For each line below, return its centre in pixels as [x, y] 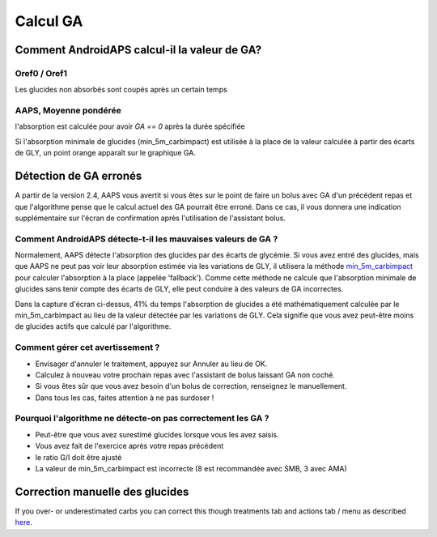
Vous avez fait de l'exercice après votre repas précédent [129, 446]
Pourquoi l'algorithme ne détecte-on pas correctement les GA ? [142, 419]
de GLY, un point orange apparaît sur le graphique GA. [105, 153]
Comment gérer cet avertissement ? [87, 347]
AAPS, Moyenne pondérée [68, 111]
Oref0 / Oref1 [41, 73]
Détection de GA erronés [78, 176]
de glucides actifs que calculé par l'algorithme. [93, 326]
